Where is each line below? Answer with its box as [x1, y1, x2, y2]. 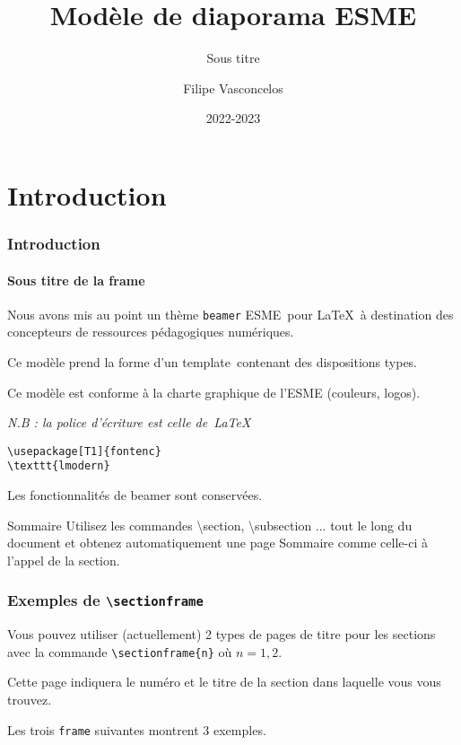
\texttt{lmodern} [7, 460, 110, 473]
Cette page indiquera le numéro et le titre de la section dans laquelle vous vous [7, 672, 441, 691]
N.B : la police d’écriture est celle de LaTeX [7, 413, 251, 432]
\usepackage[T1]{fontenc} [7, 444, 161, 458]
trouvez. [7, 690, 52, 709]
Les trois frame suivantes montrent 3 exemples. [7, 720, 266, 739]
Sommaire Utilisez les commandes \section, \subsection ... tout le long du [7, 515, 413, 534]
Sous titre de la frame [7, 270, 145, 289]
